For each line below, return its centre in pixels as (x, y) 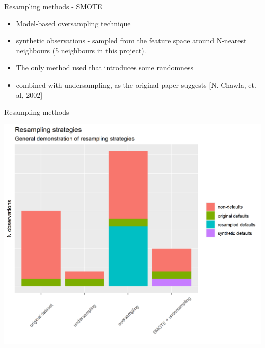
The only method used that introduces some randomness (105, 68)
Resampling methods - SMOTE (53, 6)
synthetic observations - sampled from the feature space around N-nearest (131, 41)
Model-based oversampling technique (73, 23)
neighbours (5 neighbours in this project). (81, 50)
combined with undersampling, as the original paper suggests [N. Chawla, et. (136, 84)
